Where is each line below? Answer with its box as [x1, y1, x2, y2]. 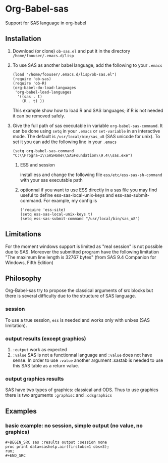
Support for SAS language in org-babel [5, 20, 87, 26]
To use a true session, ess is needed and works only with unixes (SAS [5, 317, 150, 323]
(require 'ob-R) [12, 80, 47, 86]
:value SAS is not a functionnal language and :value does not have [12, 352, 152, 358]
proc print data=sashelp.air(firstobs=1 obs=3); [5, 444, 109, 449]
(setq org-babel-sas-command [12, 148, 74, 153]
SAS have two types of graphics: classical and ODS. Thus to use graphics [5, 387, 159, 393]
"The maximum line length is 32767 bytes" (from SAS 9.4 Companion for [5, 254, 156, 260]
